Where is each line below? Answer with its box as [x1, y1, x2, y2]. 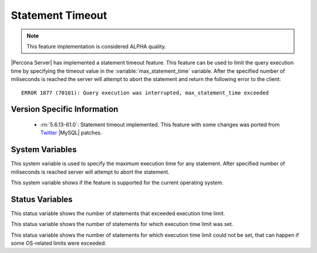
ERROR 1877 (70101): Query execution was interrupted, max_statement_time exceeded [21, 89, 269, 96]
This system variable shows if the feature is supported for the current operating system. [11, 179, 224, 186]
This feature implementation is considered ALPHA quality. [26, 43, 167, 50]
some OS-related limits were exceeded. [11, 239, 107, 247]
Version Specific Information [11, 104, 119, 114]
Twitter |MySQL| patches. [40, 129, 102, 136]
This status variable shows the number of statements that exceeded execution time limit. [11, 210, 225, 217]
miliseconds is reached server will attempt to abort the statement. [11, 168, 170, 176]
